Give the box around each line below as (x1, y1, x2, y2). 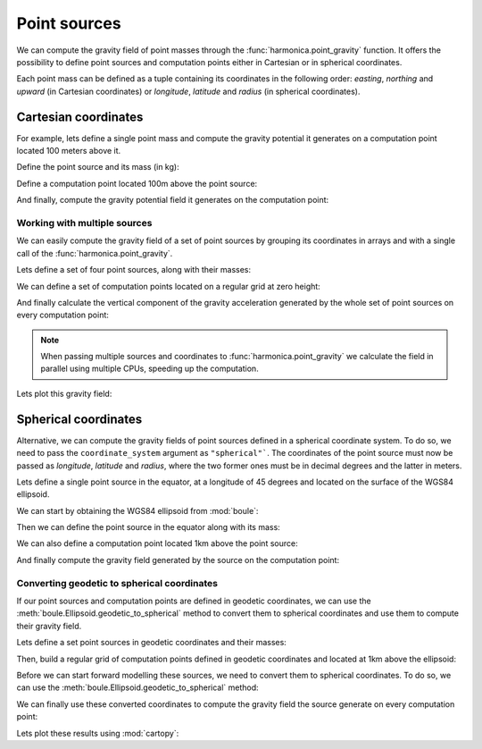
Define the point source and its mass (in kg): (16, 162, 179, 173)
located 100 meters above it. (16, 146, 121, 156)
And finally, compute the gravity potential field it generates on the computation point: (16, 195, 329, 206)
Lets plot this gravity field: (16, 388, 112, 399)
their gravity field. (16, 620, 82, 631)
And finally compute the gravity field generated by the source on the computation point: (16, 554, 339, 565)
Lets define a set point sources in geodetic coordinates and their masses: (16, 637, 287, 648)
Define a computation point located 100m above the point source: (16, 178, 258, 189)
